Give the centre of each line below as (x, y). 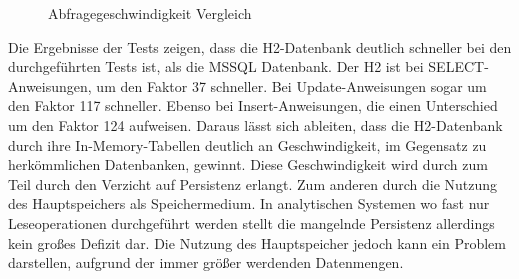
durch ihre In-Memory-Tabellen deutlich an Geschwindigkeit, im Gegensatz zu (247, 144)
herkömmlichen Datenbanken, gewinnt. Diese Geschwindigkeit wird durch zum (248, 164)
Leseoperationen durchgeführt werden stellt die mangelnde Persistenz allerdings (251, 222)
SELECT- (458, 66)
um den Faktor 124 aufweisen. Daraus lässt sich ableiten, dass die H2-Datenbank (255, 124)
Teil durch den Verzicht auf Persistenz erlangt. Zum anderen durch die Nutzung (253, 183)
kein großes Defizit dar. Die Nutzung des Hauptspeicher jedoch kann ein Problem (257, 242)
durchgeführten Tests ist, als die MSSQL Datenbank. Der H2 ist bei (216, 66)
